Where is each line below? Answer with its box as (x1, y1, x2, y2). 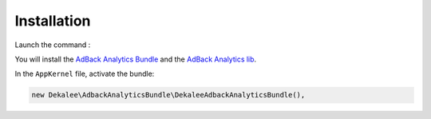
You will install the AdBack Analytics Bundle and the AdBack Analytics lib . (14, 54, 257, 64)
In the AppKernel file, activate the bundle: (14, 69, 155, 79)
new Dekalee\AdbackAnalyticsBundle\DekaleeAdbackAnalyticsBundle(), (31, 90, 306, 100)
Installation (14, 12, 91, 30)
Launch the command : (14, 40, 91, 50)
